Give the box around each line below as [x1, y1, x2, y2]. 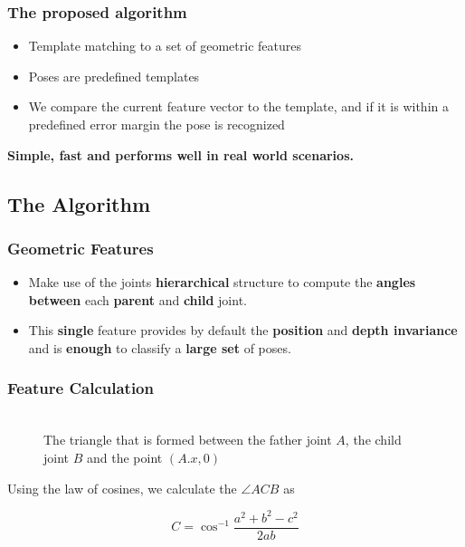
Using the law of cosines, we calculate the [7, 478, 237, 497]
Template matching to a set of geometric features [28, 36, 301, 55]
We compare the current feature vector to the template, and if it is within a [28, 97, 449, 116]
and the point [86, 447, 163, 466]
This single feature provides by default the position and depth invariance [28, 321, 458, 340]
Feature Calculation [7, 377, 154, 399]
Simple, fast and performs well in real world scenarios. [7, 145, 354, 164]
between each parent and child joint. [28, 290, 247, 309]
